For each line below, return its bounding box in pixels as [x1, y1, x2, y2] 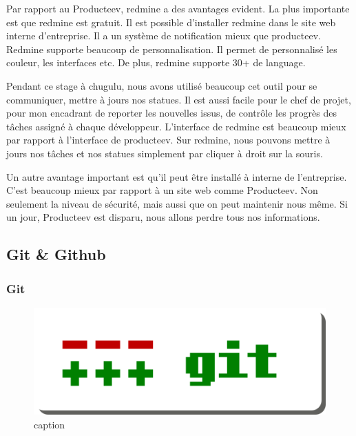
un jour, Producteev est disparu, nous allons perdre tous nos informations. [6, 210, 320, 224]
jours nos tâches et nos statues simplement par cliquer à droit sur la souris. [6, 146, 323, 160]
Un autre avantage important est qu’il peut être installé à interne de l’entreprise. [6, 169, 347, 184]
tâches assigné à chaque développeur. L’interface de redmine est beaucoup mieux [6, 119, 346, 133]
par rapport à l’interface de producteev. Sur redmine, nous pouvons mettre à [6, 132, 331, 147]
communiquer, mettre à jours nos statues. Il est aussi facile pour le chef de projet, [6, 92, 351, 106]
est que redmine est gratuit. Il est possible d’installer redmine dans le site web [6, 14, 336, 29]
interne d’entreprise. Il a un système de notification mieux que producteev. [6, 28, 321, 43]
